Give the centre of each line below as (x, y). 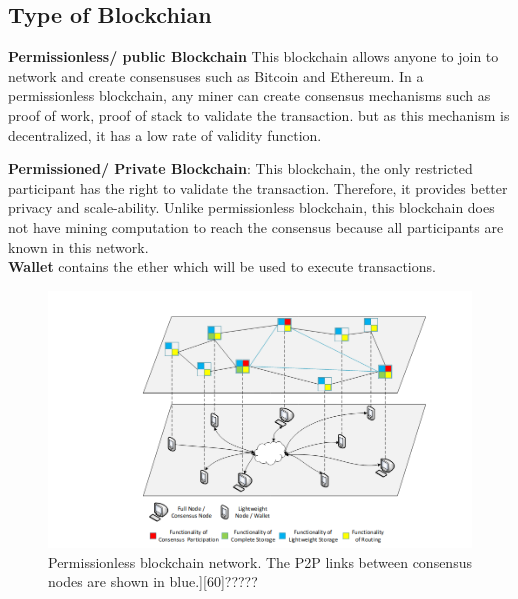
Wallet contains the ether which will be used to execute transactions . (222, 266)
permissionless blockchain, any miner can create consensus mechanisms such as (249, 95)
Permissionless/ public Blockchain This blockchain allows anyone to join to (253, 56)
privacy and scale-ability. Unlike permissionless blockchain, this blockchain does (251, 207)
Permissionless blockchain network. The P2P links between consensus (260, 561)
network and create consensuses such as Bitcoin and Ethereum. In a (216, 75)
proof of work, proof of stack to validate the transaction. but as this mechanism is (259, 114)
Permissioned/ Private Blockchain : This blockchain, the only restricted (240, 168)
